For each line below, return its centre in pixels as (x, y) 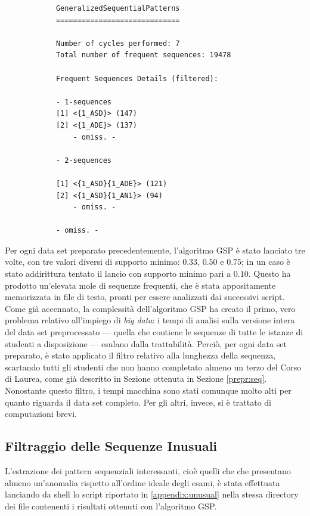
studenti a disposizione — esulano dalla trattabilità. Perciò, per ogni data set (146, 343)
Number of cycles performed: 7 (118, 43)
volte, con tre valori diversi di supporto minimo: (92, 262)
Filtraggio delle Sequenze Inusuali (111, 446)
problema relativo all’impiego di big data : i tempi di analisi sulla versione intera (150, 320)
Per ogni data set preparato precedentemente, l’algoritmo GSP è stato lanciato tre (155, 250)
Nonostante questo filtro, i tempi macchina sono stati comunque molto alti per (148, 390)
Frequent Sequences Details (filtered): (137, 78)
